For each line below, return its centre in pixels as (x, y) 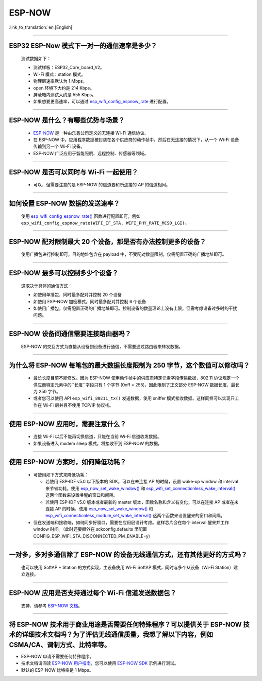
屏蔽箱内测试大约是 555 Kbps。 (65, 94)
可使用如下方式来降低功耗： (61, 475)
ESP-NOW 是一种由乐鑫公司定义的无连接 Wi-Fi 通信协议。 (91, 133)
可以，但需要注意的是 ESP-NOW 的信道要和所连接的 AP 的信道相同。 (102, 185)
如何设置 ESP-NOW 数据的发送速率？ (64, 203)
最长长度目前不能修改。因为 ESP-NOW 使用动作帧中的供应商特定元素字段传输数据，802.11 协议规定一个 (136, 378)
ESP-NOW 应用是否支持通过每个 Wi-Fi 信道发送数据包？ (93, 593)
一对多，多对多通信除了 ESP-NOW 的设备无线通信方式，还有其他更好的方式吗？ (128, 555)
